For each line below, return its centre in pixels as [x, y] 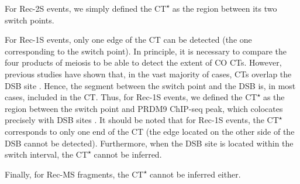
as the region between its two [225, 8]
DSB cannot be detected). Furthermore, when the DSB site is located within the [149, 143]
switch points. [30, 20]
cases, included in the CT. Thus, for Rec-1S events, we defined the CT [131, 97]
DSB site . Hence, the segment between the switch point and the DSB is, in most [150, 85]
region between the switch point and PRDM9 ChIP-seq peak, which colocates [144, 108]
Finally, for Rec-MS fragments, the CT [74, 174]
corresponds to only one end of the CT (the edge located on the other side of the [150, 131]
